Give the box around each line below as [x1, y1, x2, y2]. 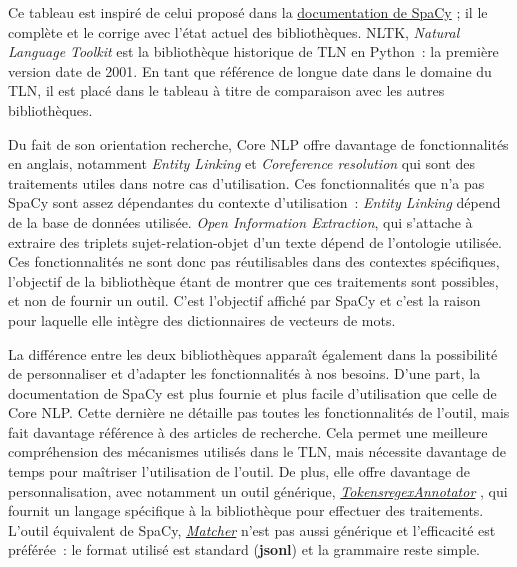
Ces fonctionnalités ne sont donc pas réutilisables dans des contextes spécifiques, [8, 251, 500, 272]
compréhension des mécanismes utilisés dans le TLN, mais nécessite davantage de [8, 441, 506, 462]
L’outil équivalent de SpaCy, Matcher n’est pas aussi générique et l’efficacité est [8, 519, 496, 540]
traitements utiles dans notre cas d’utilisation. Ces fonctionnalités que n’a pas [8, 172, 485, 193]
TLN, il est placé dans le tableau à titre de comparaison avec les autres [8, 80, 445, 101]
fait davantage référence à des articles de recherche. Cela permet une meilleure [8, 421, 488, 442]
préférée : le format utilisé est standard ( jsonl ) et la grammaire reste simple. [8, 539, 481, 560]
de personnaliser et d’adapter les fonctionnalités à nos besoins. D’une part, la [8, 363, 481, 384]
